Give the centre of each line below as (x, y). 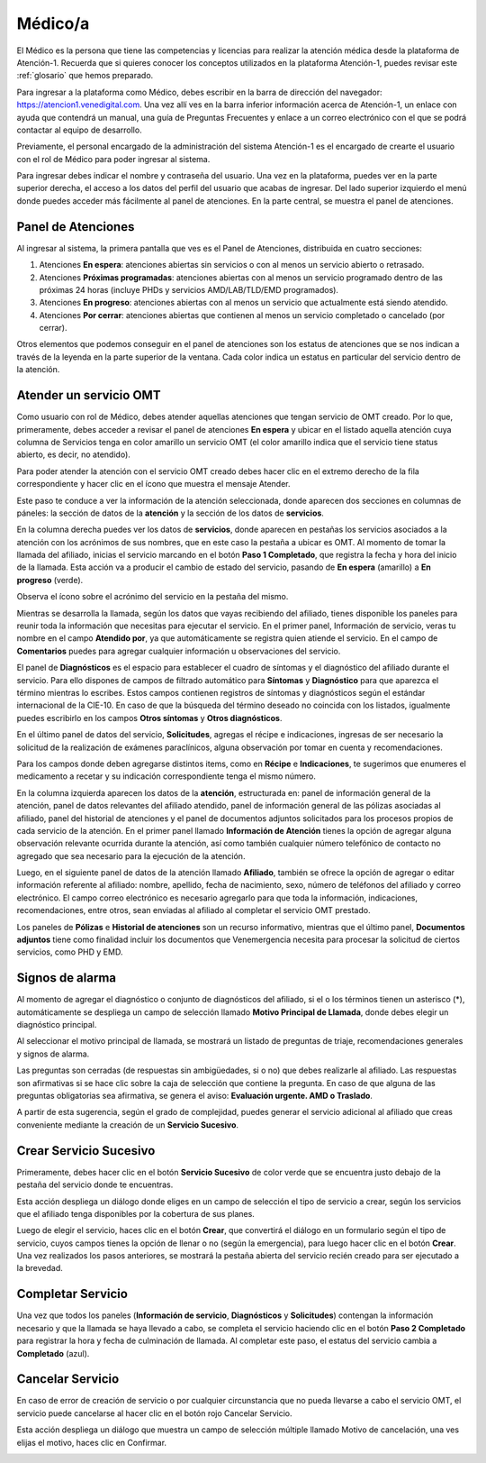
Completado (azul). (53, 1353)
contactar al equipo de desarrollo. (80, 130)
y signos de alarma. (53, 1054)
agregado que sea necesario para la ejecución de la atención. (131, 855)
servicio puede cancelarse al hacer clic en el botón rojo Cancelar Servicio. (154, 1413)
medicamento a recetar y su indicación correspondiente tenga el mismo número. (166, 776)
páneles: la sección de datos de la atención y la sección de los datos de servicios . (170, 513)
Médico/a (53, 23)
